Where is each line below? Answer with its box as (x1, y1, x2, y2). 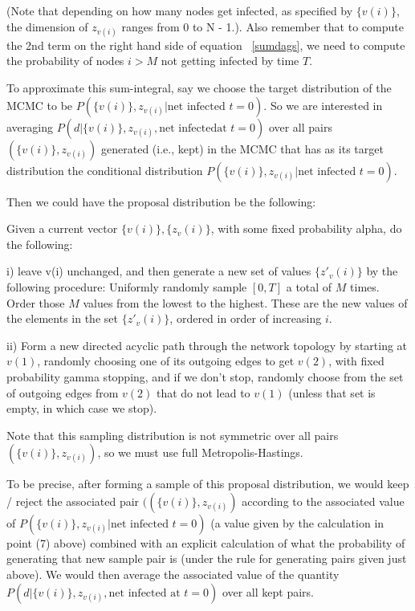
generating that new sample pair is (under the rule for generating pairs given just (6, 550, 407, 567)
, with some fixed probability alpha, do (210, 220, 402, 237)
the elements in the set (6, 310, 118, 327)
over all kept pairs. (222, 583, 314, 600)
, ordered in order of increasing (169, 310, 322, 327)
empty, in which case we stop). (6, 400, 157, 417)
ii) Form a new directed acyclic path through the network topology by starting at (6, 336, 408, 353)
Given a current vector (6, 220, 118, 237)
